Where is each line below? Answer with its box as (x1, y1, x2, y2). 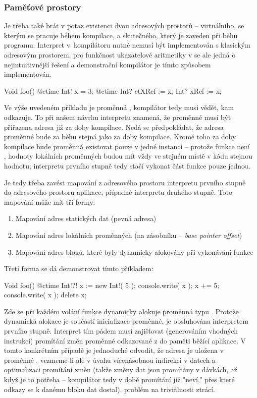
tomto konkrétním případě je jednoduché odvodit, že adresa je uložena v (4, 345, 224, 355)
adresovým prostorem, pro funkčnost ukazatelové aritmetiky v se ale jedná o (4, 50, 236, 59)
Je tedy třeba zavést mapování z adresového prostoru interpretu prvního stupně (4, 177, 246, 187)
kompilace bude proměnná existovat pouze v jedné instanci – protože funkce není (4, 141, 250, 151)
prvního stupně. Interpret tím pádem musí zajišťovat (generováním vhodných (4, 326, 238, 336)
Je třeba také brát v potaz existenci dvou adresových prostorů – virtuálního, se (4, 20, 244, 31)
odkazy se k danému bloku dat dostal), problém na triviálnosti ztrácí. (4, 384, 215, 394)
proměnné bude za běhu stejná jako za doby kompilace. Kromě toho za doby (4, 131, 236, 142)
